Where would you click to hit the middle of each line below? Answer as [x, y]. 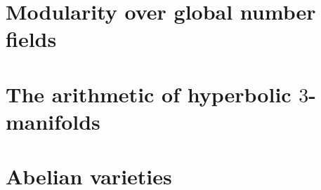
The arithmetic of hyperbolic [149, 94]
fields [31, 39]
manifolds [53, 121]
